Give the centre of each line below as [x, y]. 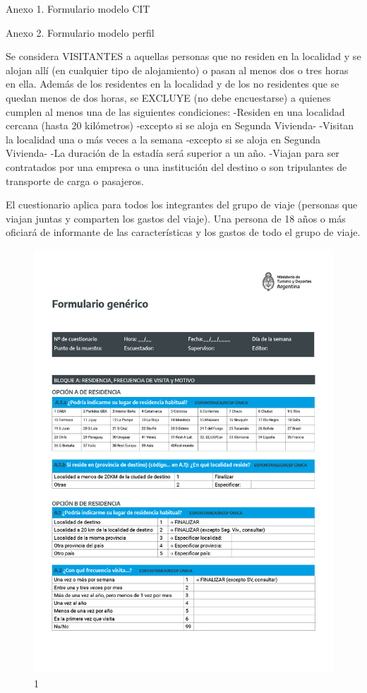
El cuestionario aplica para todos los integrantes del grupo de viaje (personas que [182, 205]
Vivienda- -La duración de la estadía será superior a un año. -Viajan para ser [173, 153]
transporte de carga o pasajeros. [75, 180]
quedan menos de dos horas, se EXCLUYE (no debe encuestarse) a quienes [168, 97]
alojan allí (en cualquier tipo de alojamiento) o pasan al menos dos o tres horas [177, 70]
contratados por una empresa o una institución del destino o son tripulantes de [176, 166]
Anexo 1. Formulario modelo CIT [78, 8]
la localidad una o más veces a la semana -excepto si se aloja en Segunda [163, 139]
